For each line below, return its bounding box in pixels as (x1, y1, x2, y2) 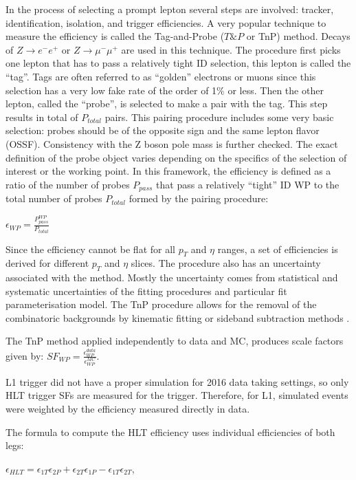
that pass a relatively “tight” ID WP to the (156, 177, 340, 191)
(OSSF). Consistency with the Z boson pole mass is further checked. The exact (5, 136, 338, 151)
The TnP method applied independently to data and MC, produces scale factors (5, 334, 344, 348)
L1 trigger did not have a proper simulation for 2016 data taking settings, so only (5, 374, 349, 389)
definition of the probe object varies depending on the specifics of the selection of (5, 150, 347, 164)
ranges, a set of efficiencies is (217, 241, 338, 256)
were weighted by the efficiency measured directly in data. (5, 402, 250, 416)
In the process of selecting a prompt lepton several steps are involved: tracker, (5, 2, 334, 16)
